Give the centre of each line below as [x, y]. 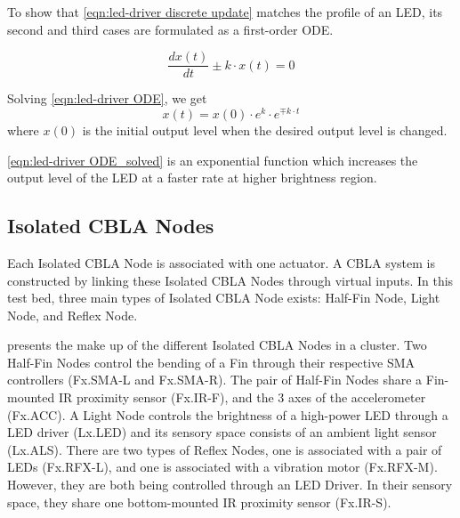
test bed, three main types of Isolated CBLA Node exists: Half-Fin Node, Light [224, 298]
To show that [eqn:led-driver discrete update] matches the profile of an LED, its [225, 12]
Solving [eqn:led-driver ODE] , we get [107, 98]
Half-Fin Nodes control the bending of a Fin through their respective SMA [211, 362]
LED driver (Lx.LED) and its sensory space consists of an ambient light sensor [222, 432]
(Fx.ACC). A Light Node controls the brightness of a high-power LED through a [228, 414]
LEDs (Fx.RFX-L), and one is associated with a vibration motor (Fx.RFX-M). [222, 467]
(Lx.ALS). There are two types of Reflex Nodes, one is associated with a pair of [225, 449]
